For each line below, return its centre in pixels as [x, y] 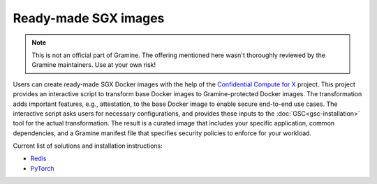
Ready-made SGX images [89, 18]
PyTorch [42, 168]
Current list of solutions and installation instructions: [88, 146]
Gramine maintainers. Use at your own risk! [94, 65]
